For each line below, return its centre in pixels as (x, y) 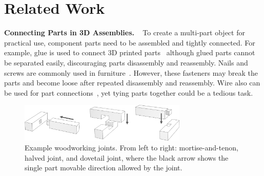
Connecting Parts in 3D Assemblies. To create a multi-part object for (125, 32)
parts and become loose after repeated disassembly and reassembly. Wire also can (132, 83)
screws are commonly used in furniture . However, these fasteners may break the (131, 72)
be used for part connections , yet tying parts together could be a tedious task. (129, 92)
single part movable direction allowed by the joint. (104, 168)
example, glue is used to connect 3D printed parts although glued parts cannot (130, 52)
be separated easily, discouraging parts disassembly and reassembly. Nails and (126, 62)
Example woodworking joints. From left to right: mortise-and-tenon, (131, 148)
